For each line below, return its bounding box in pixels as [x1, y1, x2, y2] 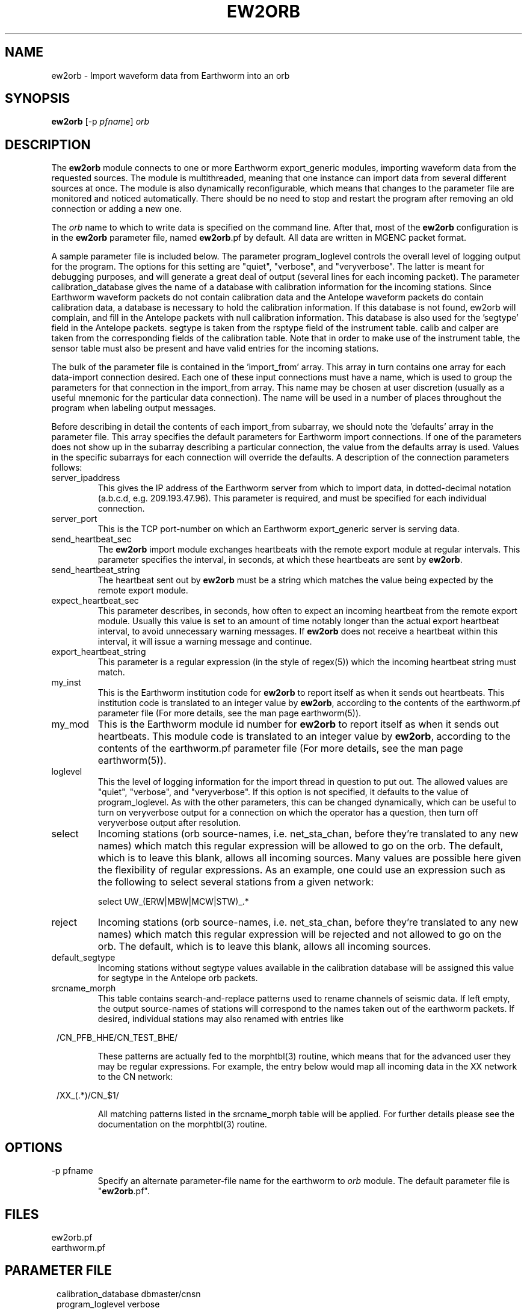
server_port [51, 513, 97, 524]
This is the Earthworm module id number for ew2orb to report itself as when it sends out [97, 718, 499, 731]
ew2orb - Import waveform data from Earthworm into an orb [51, 70, 290, 81]
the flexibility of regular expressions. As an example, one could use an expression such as [97, 864, 505, 876]
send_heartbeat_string [51, 565, 140, 575]
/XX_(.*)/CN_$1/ [57, 1090, 119, 1101]
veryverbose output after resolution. [97, 817, 241, 828]
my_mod [51, 718, 90, 731]
